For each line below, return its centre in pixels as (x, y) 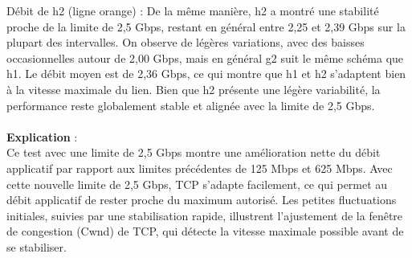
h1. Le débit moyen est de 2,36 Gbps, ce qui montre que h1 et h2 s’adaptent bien (206, 74)
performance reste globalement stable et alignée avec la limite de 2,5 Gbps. (191, 105)
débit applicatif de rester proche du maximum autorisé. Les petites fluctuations (202, 200)
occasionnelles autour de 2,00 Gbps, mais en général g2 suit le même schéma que (205, 57)
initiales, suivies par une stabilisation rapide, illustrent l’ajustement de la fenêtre (205, 215)
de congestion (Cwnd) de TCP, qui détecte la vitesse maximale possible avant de (205, 231)
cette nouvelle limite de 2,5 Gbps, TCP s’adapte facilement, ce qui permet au (197, 184)
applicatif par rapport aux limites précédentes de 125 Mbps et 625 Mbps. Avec (200, 168)
